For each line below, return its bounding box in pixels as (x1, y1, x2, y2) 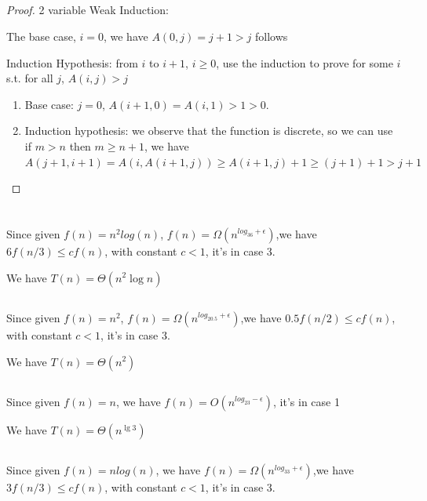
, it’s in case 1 (273, 393, 340, 409)
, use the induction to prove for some (216, 54, 393, 71)
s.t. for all (6, 70, 53, 86)
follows (255, 27, 288, 44)
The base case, (6, 27, 76, 44)
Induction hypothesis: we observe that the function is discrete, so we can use (24, 122, 393, 139)
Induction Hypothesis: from (6, 54, 138, 71)
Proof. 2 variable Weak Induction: (6, 2, 169, 18)
